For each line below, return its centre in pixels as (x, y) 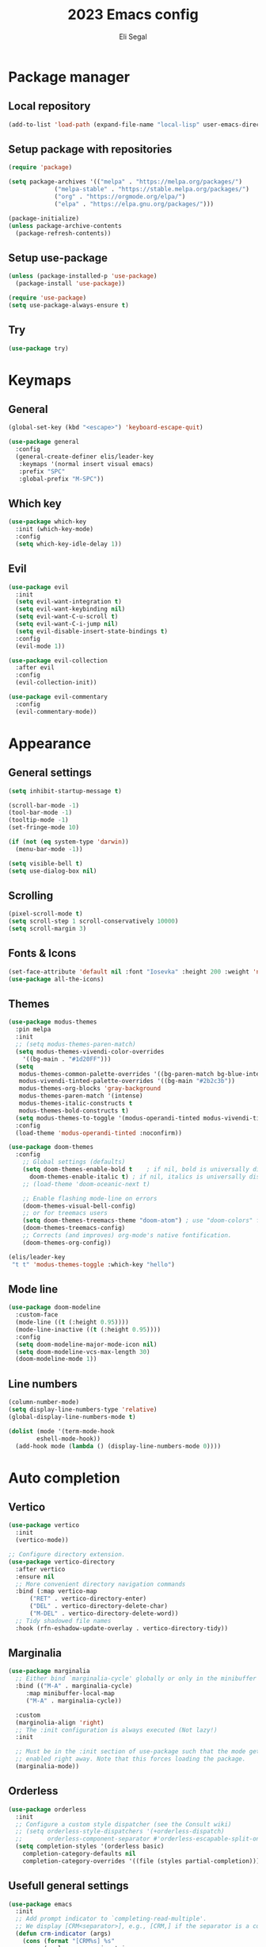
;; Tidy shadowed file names (63, 1621)
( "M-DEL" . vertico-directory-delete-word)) (104, 1614)
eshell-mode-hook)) (69, 1439)
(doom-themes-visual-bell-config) (79, 1206)
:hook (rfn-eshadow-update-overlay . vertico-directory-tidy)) (122, 1628)
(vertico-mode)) (42, 1540)
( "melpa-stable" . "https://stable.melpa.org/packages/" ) (152, 189)
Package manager (69, 77)
